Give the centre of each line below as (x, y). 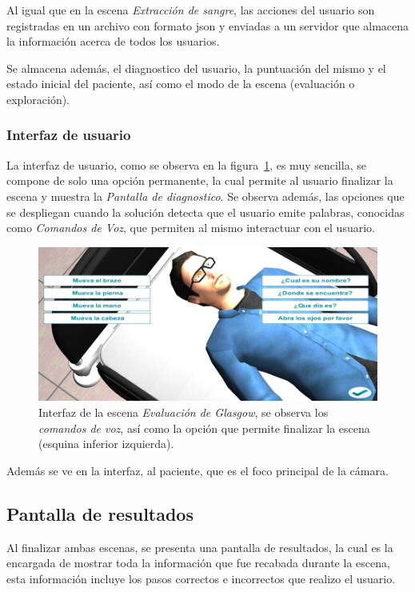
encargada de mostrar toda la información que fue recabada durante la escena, (198, 563)
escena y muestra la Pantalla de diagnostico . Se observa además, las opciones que (206, 196)
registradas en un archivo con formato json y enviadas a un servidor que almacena (208, 25)
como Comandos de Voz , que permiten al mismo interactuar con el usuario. (191, 228)
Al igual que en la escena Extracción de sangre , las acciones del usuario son (191, 10)
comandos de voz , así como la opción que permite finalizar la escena (204, 428)
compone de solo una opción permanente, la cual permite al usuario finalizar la (200, 180)
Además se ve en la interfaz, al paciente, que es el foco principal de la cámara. (198, 470)
